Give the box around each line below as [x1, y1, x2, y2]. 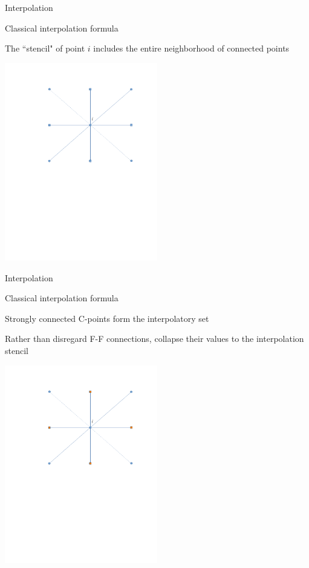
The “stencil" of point [5, 42, 85, 55]
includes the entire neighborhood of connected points [93, 42, 290, 55]
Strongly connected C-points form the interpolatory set [5, 312, 209, 324]
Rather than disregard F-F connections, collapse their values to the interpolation [5, 332, 304, 345]
